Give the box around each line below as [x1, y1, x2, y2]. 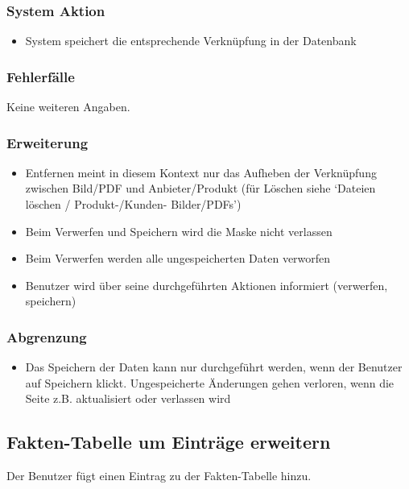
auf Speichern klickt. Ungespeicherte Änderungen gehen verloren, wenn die [25, 374, 395, 391]
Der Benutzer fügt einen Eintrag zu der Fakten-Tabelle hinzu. [6, 467, 312, 484]
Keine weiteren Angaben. [6, 98, 130, 115]
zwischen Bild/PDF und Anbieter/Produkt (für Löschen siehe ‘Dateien [25, 180, 376, 197]
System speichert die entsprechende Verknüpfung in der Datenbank [25, 32, 357, 49]
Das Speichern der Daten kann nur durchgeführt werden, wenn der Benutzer [25, 358, 403, 375]
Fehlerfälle [6, 66, 75, 86]
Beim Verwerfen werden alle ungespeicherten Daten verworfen [25, 250, 331, 267]
